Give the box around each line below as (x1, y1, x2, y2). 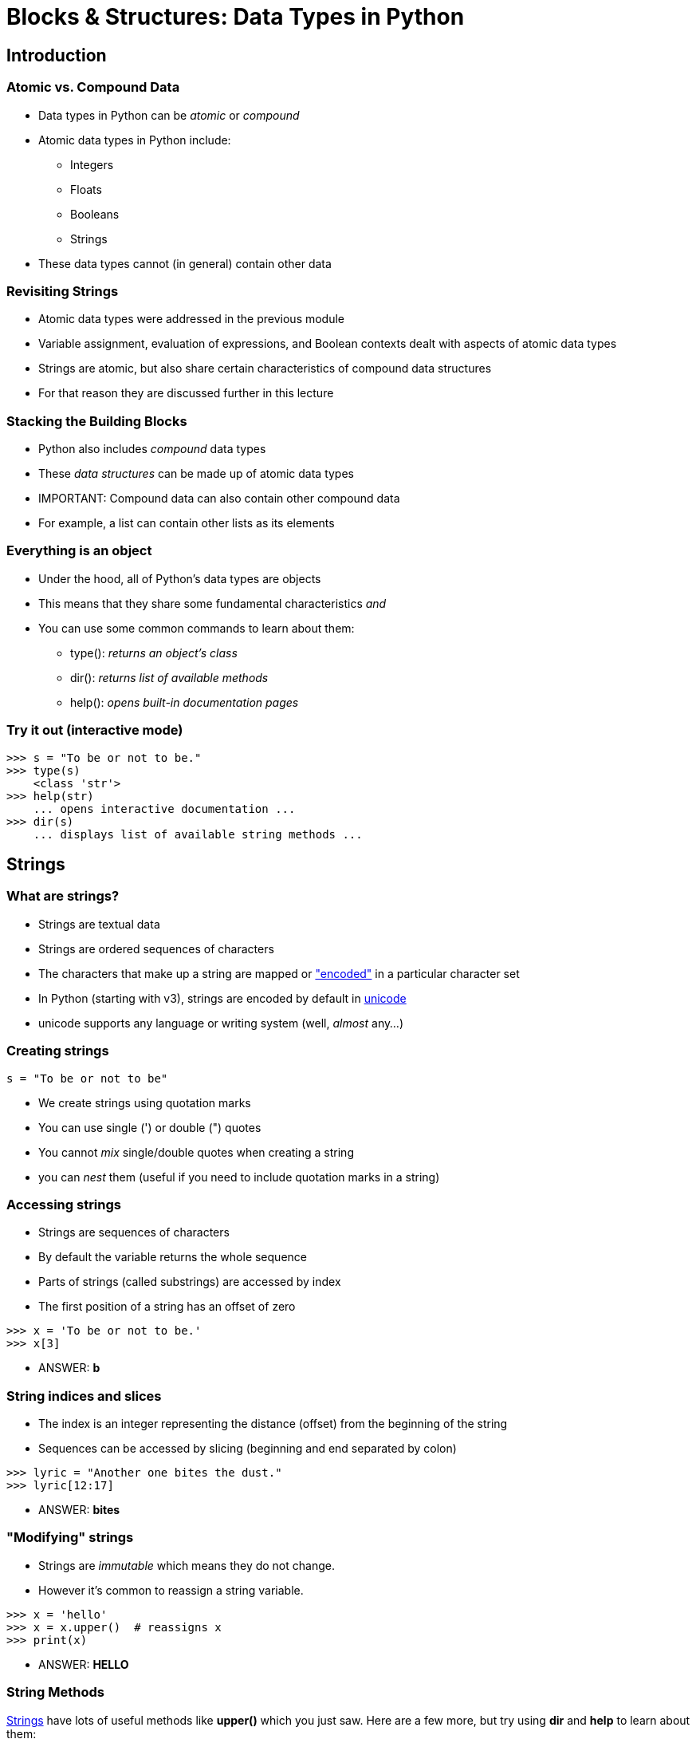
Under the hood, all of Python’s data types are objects (38, 571, 321, 586)
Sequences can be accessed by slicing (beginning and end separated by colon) (38, 1441, 457, 1456)
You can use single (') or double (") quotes (38, 1120, 261, 1134)
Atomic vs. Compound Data (6, 79, 180, 96)
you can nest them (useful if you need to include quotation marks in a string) (38, 1169, 440, 1184)
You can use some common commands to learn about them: (38, 621, 355, 635)
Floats (70, 182, 102, 196)
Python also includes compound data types (38, 442, 266, 456)
